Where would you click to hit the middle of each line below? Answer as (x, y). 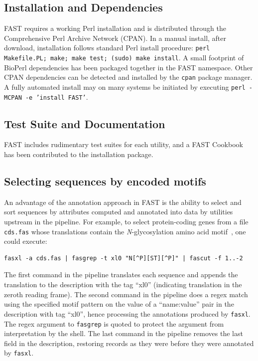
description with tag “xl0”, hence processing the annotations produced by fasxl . (127, 313)
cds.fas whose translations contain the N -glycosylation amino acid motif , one (125, 231)
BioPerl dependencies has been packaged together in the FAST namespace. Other (129, 67)
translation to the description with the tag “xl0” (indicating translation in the (123, 284)
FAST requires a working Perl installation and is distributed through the (115, 28)
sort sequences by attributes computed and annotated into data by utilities (119, 212)
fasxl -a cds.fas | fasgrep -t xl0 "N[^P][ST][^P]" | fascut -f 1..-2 (124, 258)
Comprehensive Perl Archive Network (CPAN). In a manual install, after (115, 38)
